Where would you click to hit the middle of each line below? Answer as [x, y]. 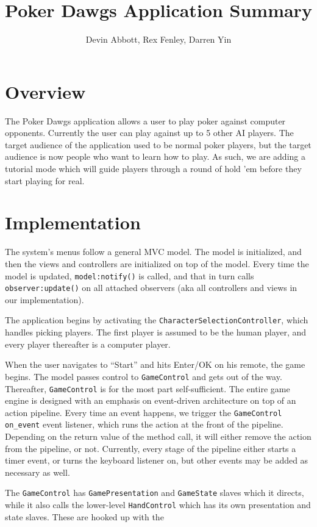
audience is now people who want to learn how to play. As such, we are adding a [155, 156]
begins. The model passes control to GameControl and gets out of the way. [144, 376]
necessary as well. [37, 472]
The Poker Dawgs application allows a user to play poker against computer [145, 120]
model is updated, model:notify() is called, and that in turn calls [130, 275]
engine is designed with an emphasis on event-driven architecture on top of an [151, 400]
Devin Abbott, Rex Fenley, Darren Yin [158, 39]
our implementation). [45, 299]
